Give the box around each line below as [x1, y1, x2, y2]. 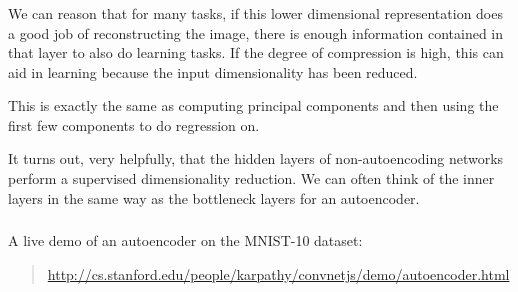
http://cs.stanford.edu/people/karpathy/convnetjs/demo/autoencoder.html [47, 263, 510, 284]
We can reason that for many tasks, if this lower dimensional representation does [8, 2, 503, 23]
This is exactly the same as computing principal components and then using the [8, 95, 499, 116]
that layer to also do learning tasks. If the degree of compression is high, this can [8, 42, 504, 63]
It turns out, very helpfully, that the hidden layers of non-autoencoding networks [8, 148, 504, 169]
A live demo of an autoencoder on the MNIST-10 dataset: [8, 230, 363, 251]
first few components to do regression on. [8, 114, 260, 135]
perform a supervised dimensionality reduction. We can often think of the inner [8, 168, 495, 189]
